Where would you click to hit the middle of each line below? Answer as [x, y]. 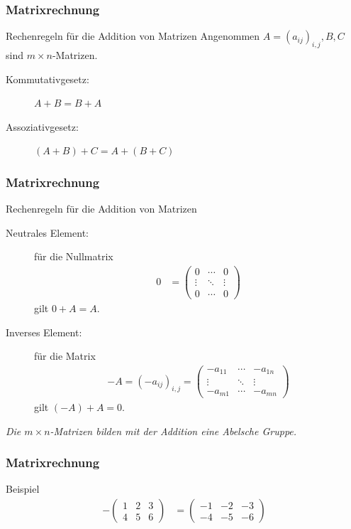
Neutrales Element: [47, 232]
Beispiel [23, 489]
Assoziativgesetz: [42, 126]
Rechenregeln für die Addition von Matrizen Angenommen [133, 36]
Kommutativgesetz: [48, 79]
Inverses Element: [44, 332]
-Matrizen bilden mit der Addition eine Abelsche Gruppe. [173, 431]
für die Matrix [65, 356]
